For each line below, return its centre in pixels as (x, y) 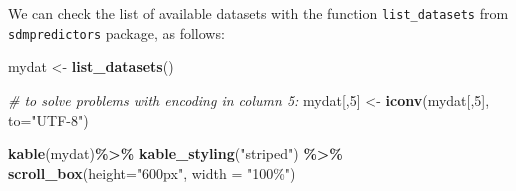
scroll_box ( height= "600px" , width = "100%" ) (152, 172)
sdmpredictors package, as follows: (116, 32)
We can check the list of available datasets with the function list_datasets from (258, 13)
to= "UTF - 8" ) (48, 119)
